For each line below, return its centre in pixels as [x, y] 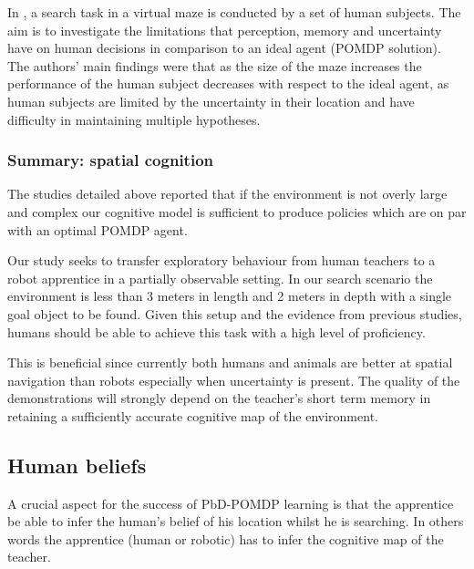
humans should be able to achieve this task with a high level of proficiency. [216, 331]
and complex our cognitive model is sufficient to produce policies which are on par [237, 211]
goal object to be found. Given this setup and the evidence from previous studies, [235, 313]
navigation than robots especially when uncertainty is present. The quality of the [234, 380]
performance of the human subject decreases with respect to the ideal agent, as [228, 83]
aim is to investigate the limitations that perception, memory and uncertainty [225, 30]
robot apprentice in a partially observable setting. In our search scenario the [220, 278]
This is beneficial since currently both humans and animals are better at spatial [230, 362]
